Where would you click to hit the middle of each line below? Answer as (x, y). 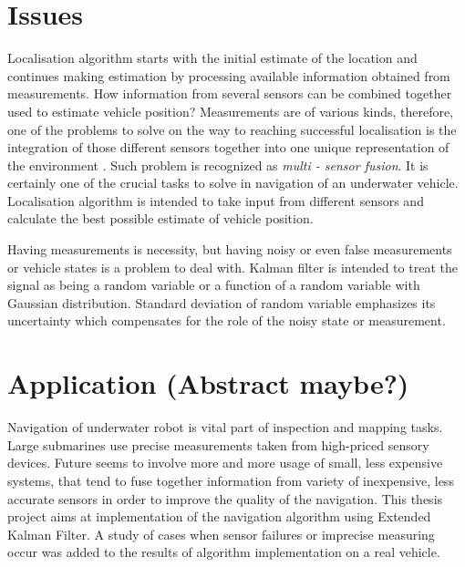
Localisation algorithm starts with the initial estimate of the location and (212, 58)
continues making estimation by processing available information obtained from (229, 75)
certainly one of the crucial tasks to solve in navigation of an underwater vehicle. (233, 183)
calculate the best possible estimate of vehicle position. (160, 218)
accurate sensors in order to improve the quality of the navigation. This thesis (225, 498)
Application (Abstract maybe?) (208, 383)
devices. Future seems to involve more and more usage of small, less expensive (225, 463)
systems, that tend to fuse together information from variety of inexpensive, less (231, 480)
